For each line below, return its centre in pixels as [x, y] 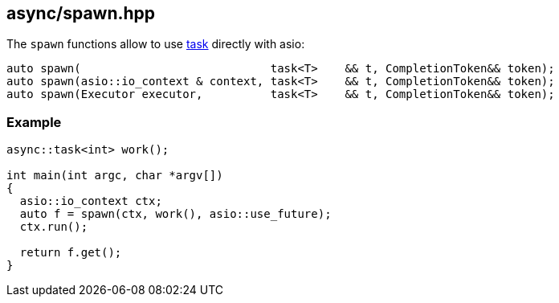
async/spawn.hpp [81, 13]
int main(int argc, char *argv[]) [115, 176]
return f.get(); [71, 253]
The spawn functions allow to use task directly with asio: [156, 44]
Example [34, 122]
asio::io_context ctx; [91, 201]
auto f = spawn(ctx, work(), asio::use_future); [175, 214]
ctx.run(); [54, 227]
